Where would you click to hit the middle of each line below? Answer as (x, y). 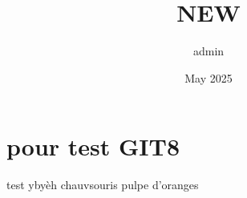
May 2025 (209, 77)
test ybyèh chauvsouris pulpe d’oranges (103, 185)
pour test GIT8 (93, 146)
